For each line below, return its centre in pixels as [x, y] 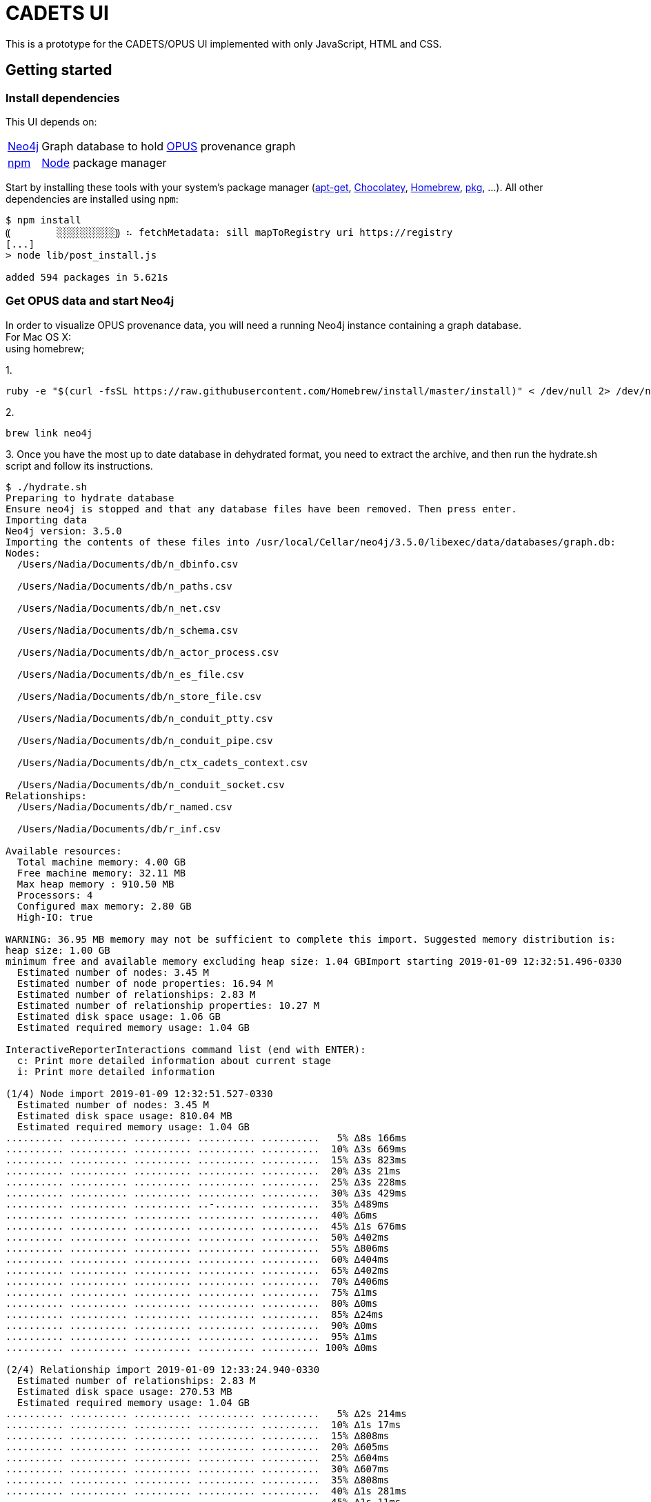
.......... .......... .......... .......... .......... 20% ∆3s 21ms [203, 1171]
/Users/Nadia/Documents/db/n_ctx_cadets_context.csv [162, 762]
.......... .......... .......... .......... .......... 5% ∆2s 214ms [206, 1413]
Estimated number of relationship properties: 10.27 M [168, 1005]
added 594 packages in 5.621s [87, 277]
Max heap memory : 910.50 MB [96, 884]
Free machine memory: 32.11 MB [101, 873]
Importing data [47, 520]
